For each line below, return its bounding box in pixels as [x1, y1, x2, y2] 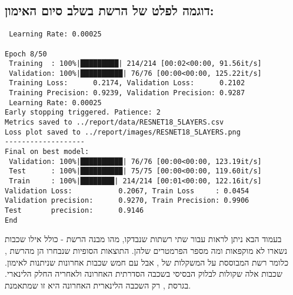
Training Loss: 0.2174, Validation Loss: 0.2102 [9, 79, 245, 88]
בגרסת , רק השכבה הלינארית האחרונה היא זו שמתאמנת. [5, 279, 191, 291]
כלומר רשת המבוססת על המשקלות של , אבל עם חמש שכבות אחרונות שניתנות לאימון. [5, 256, 289, 268]
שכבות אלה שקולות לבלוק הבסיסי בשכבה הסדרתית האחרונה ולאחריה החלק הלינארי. [5, 267, 282, 280]
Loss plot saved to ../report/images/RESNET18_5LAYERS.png [5, 128, 241, 136]
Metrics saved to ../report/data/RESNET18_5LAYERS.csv [5, 118, 224, 127]
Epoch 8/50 [5, 49, 47, 58]
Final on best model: [5, 147, 89, 156]
